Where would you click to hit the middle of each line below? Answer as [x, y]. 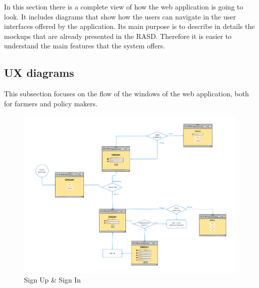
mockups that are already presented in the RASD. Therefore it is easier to [118, 36]
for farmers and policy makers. [51, 103]
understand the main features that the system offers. [85, 46]
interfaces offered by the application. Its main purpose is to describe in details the [129, 26]
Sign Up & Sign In [52, 280]
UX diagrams [39, 73]
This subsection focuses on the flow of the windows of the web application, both [126, 94]
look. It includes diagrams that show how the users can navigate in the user [120, 16]
